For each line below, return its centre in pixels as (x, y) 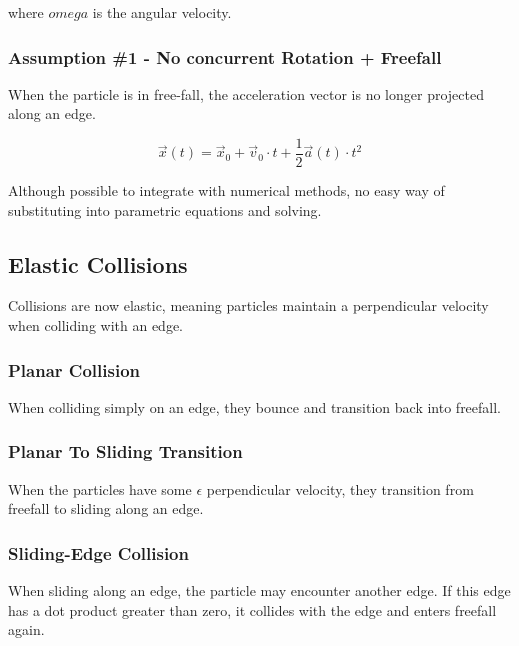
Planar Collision (74, 369)
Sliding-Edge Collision (98, 552)
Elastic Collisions (98, 263)
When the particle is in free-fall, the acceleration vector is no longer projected (246, 93)
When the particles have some (100, 488)
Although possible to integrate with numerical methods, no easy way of (226, 190)
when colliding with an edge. (96, 325)
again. (26, 629)
